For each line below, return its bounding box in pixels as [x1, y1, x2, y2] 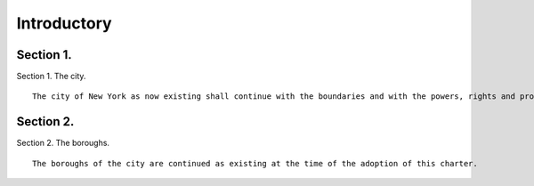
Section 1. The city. [16, 71, 86, 82]
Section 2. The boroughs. [16, 138, 110, 149]
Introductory [16, 13, 112, 33]
